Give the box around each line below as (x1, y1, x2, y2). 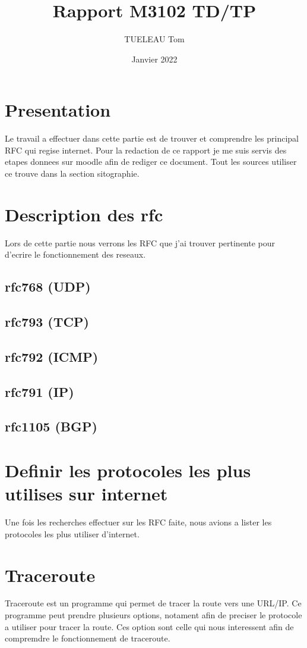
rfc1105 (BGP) (5, 417, 97, 436)
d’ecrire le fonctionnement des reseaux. (5, 248, 146, 261)
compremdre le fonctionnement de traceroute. (5, 632, 170, 644)
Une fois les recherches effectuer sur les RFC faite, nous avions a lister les (5, 516, 272, 528)
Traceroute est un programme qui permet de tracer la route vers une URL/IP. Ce (5, 597, 302, 609)
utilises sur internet (5, 481, 168, 506)
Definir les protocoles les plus (5, 458, 251, 483)
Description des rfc (5, 202, 163, 226)
